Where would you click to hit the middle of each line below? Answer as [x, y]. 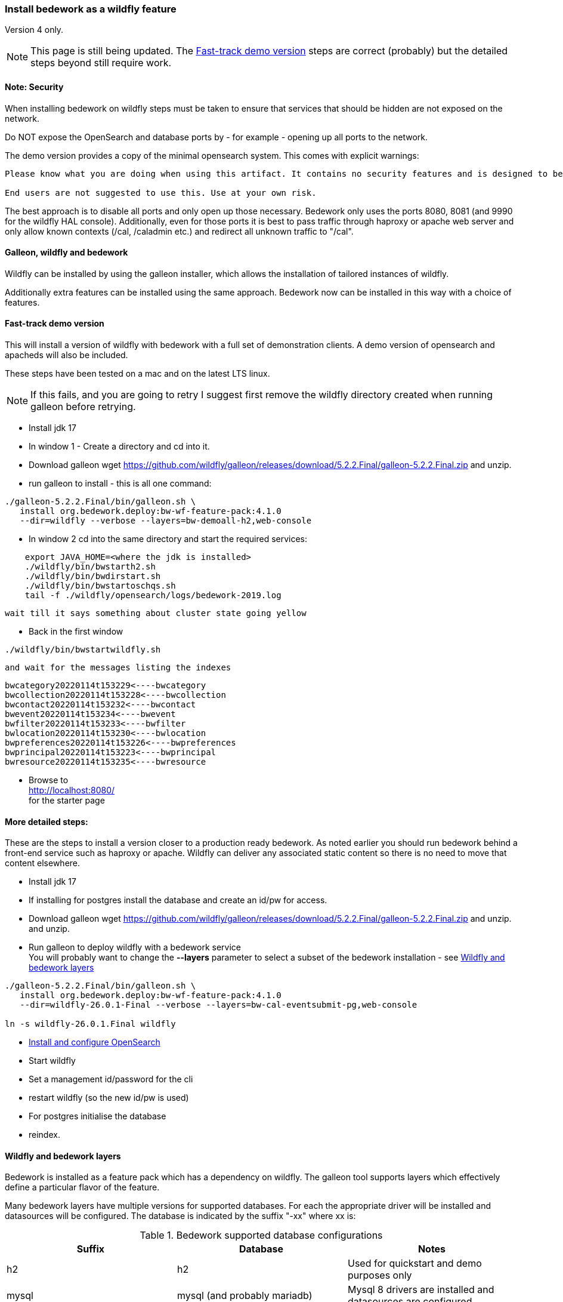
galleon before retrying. [83, 407]
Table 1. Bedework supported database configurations [261, 1235]
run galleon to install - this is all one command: [120, 484]
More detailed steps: [47, 821]
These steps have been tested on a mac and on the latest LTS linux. [137, 374]
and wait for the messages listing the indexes [118, 668]
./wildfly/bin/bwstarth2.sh [90, 567]
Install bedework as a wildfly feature [91, 9]
